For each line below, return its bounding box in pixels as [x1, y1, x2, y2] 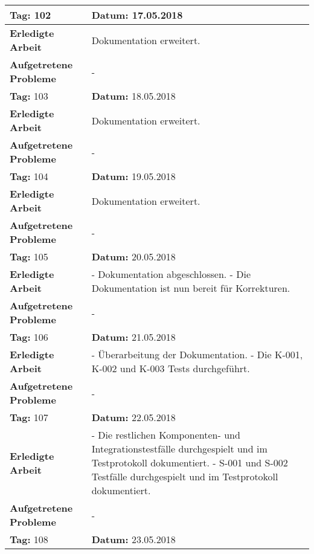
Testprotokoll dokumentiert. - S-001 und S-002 [91, 456, 288, 469]
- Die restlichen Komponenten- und [91, 428, 240, 442]
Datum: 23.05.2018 [91, 532, 176, 546]
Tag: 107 [10, 410, 48, 424]
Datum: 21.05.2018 [91, 330, 176, 344]
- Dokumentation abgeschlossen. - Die [91, 267, 251, 281]
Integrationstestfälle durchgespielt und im [91, 442, 268, 456]
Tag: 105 [10, 250, 48, 263]
